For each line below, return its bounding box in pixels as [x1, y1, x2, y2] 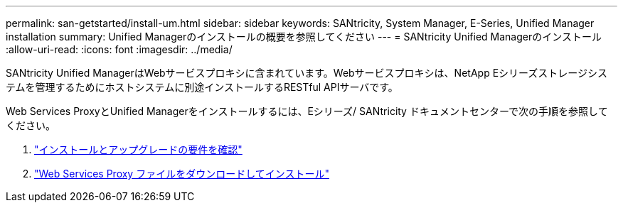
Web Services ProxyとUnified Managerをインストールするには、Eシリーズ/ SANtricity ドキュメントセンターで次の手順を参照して [6, 105, 608, 117]
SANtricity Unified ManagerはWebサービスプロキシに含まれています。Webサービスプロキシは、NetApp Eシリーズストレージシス [6, 67, 608, 79]
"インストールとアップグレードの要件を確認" [34, 143, 243, 155]
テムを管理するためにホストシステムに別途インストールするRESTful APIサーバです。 [6, 81, 398, 93]
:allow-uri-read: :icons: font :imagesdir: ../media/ [6, 43, 233, 55]
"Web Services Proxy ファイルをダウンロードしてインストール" [34, 168, 329, 180]
